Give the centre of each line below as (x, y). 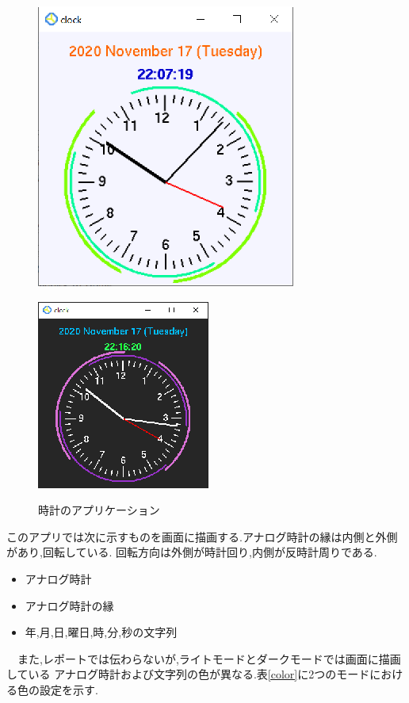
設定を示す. (69, 689)
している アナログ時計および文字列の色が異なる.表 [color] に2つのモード (188, 674)
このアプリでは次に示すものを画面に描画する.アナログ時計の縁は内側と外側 (202, 536)
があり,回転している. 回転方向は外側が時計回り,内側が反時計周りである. (192, 552)
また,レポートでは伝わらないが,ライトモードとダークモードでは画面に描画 (209, 658)
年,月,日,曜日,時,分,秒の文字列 (101, 632)
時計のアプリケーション (99, 510)
